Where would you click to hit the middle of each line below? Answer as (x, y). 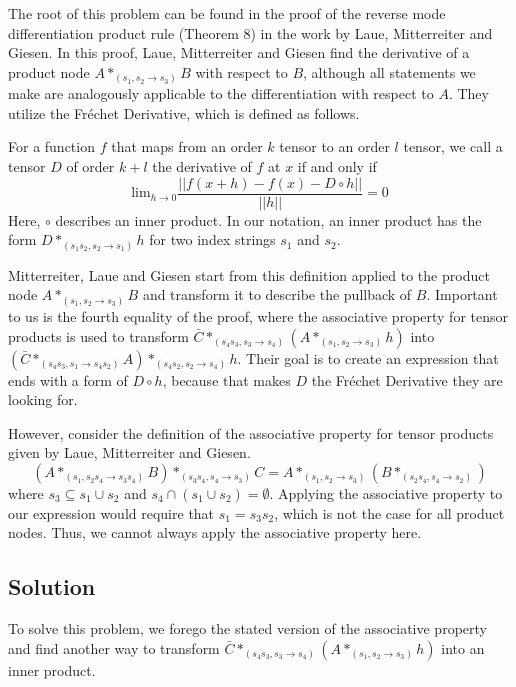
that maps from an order (187, 146)
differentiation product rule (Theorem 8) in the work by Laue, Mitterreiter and (250, 32)
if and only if (337, 166)
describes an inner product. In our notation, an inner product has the (268, 219)
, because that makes (226, 379)
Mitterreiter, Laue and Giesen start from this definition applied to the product (249, 274)
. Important (462, 294)
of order (90, 166)
